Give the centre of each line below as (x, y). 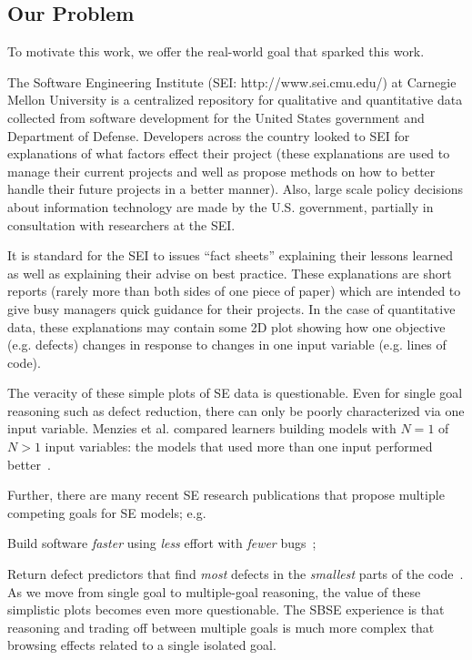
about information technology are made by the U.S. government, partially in (221, 206)
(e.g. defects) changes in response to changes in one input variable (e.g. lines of (227, 345)
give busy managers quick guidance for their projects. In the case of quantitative (231, 308)
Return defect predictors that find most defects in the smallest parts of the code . (236, 574)
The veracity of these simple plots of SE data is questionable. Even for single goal (235, 393)
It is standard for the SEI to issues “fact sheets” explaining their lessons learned (230, 255)
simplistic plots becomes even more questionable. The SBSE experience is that (226, 609)
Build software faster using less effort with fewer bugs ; (162, 543)
